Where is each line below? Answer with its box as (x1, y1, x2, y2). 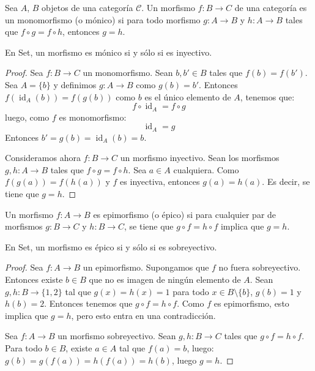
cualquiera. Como (173, 163, 239, 176)
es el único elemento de (144, 90, 231, 103)
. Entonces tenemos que (44, 297, 133, 310)
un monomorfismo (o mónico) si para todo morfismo (5, 13, 201, 26)
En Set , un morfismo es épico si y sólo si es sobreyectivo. (5, 240, 217, 253)
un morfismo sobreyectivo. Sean (57, 329, 176, 342)
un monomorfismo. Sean (83, 66, 173, 79)
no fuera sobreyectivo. (218, 261, 301, 274)
